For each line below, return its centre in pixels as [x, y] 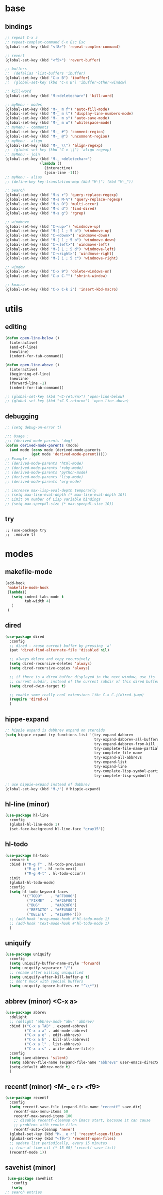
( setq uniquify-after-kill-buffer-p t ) [50, 977]
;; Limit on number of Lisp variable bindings [53, 500]
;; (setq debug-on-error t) [33, 428]
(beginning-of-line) [30, 374]
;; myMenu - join [23, 155]
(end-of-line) [24, 347]
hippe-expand [27, 719]
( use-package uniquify [28, 954]
